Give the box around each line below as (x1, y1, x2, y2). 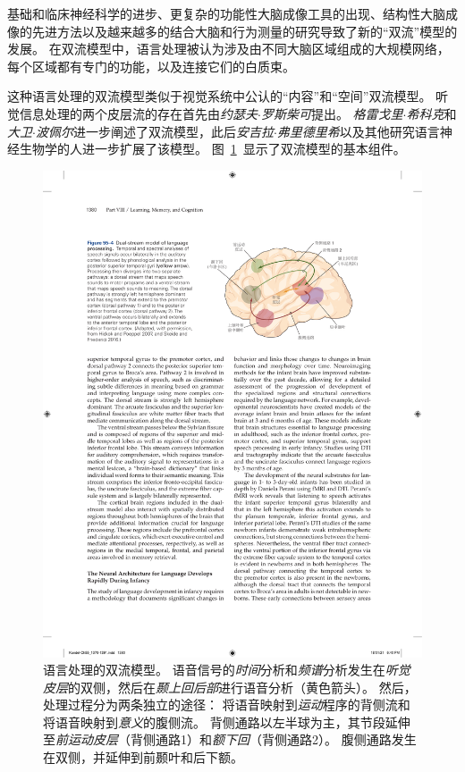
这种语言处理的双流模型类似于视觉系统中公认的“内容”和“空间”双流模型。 (7, 87, 432, 105)
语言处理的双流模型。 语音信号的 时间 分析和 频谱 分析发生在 (43, 660, 385, 679)
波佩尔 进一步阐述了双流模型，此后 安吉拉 (35, 122, 274, 140)
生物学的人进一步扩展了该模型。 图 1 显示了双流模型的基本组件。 (19, 139, 406, 158)
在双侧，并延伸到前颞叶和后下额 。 (43, 748, 243, 767)
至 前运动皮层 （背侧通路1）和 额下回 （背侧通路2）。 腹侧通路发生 (43, 730, 417, 749)
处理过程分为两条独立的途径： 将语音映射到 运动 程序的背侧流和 (43, 695, 410, 714)
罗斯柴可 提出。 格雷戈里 (260, 104, 403, 122)
